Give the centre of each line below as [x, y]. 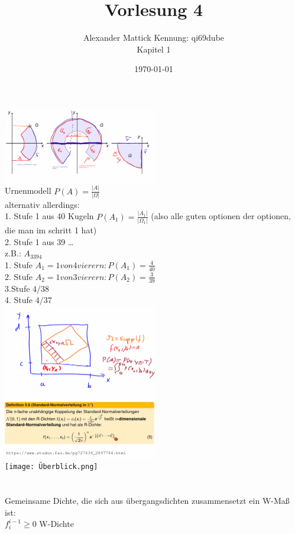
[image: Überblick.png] [51, 467]
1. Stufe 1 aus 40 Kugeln [49, 216]
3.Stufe [17, 288]
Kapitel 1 [154, 49]
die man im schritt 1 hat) [51, 230]
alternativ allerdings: [42, 204]
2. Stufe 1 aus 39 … [39, 241]
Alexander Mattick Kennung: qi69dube [154, 38]
